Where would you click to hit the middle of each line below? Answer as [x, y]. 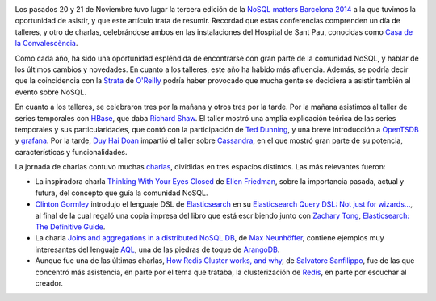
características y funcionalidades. [71, 152]
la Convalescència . [46, 44]
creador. [49, 283]
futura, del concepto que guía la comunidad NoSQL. [122, 193]
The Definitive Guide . [70, 227]
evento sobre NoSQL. [50, 92]
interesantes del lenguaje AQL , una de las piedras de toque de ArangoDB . [157, 249]
